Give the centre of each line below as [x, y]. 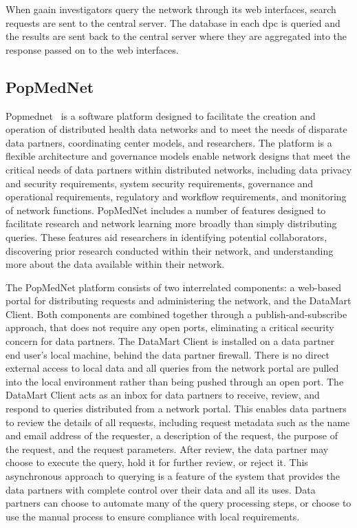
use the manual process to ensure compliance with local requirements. [153, 516]
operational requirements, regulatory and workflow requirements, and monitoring [176, 197]
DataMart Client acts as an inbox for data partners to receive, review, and [163, 395]
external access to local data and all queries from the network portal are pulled [172, 368]
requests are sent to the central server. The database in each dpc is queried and [173, 22]
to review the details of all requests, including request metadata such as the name [178, 422]
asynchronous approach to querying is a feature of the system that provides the [173, 476]
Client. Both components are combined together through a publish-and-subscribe [176, 314]
